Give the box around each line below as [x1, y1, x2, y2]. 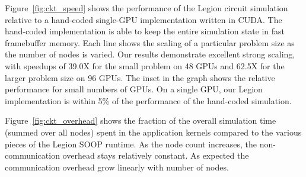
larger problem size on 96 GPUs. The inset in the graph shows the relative [5, 71, 275, 83]
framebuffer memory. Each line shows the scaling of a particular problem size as [5, 36, 295, 49]
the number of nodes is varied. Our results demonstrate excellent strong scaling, [5, 48, 295, 60]
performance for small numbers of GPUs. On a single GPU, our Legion [5, 83, 263, 95]
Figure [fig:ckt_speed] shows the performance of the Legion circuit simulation [5, 2, 288, 14]
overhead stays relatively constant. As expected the [62, 149, 249, 162]
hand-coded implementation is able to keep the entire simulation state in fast [5, 25, 285, 37]
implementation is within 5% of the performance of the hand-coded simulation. [5, 94, 292, 107]
